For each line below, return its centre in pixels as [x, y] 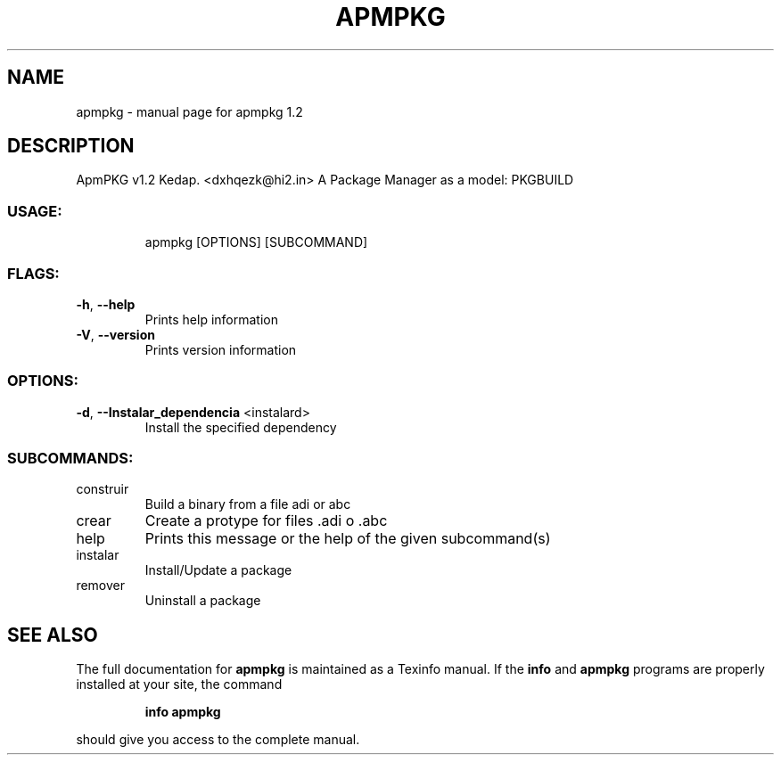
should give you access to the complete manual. [218, 740]
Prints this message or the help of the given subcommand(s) [348, 539]
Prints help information [211, 319]
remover [101, 586]
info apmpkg [183, 712]
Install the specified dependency [241, 427]
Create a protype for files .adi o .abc [266, 521]
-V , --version [115, 334]
